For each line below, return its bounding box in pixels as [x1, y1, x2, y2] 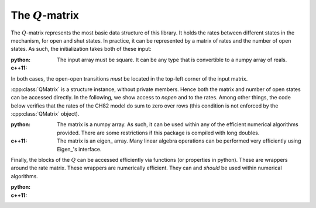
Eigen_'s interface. [57, 145, 102, 152]
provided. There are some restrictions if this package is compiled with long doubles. [57, 129, 260, 136]
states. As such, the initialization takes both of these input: [11, 46, 152, 53]
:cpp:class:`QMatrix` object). [11, 110, 80, 117]
